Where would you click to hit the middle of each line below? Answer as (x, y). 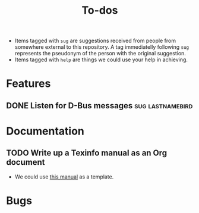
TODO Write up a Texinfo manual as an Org (87, 153)
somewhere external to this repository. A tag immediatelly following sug (102, 47)
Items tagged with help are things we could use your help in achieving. (101, 59)
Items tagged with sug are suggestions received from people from (95, 41)
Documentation (45, 131)
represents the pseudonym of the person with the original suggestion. (100, 54)
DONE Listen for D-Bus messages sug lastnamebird (99, 106)
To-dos (100, 10)
